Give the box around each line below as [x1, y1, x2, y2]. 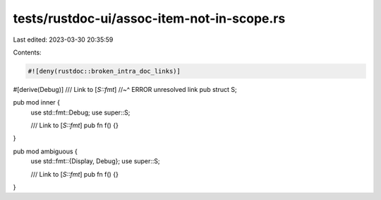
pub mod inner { [13, 98, 60, 107]
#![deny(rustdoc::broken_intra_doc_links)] [28, 67, 181, 75]
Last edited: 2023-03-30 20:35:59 [13, 35, 114, 44]
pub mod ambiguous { [13, 147, 78, 155]
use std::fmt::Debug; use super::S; [30, 108, 131, 117]
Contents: [13, 48, 42, 57]
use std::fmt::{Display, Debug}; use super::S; [30, 157, 160, 165]
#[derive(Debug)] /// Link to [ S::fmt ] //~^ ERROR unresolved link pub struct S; [13, 85, 237, 93]
